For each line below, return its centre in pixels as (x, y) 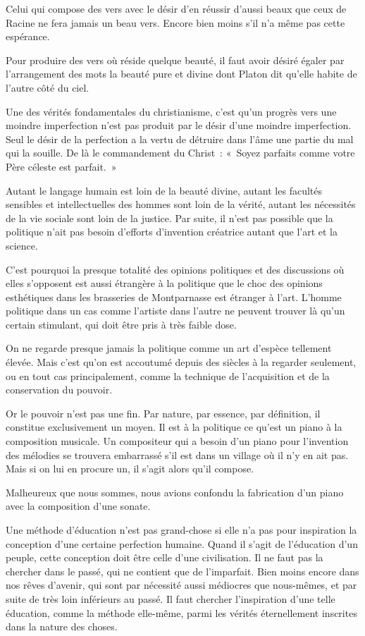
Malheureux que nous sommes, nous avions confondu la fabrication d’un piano (175, 492)
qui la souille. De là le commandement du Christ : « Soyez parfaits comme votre (180, 153)
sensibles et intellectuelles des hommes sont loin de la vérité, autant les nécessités (181, 204)
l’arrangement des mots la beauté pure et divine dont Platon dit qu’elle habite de (181, 74)
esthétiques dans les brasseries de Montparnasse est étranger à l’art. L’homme (174, 296)
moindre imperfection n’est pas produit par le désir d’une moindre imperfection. (179, 125)
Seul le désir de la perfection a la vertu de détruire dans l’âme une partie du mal (180, 139)
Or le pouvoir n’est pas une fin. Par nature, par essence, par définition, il (163, 413)
